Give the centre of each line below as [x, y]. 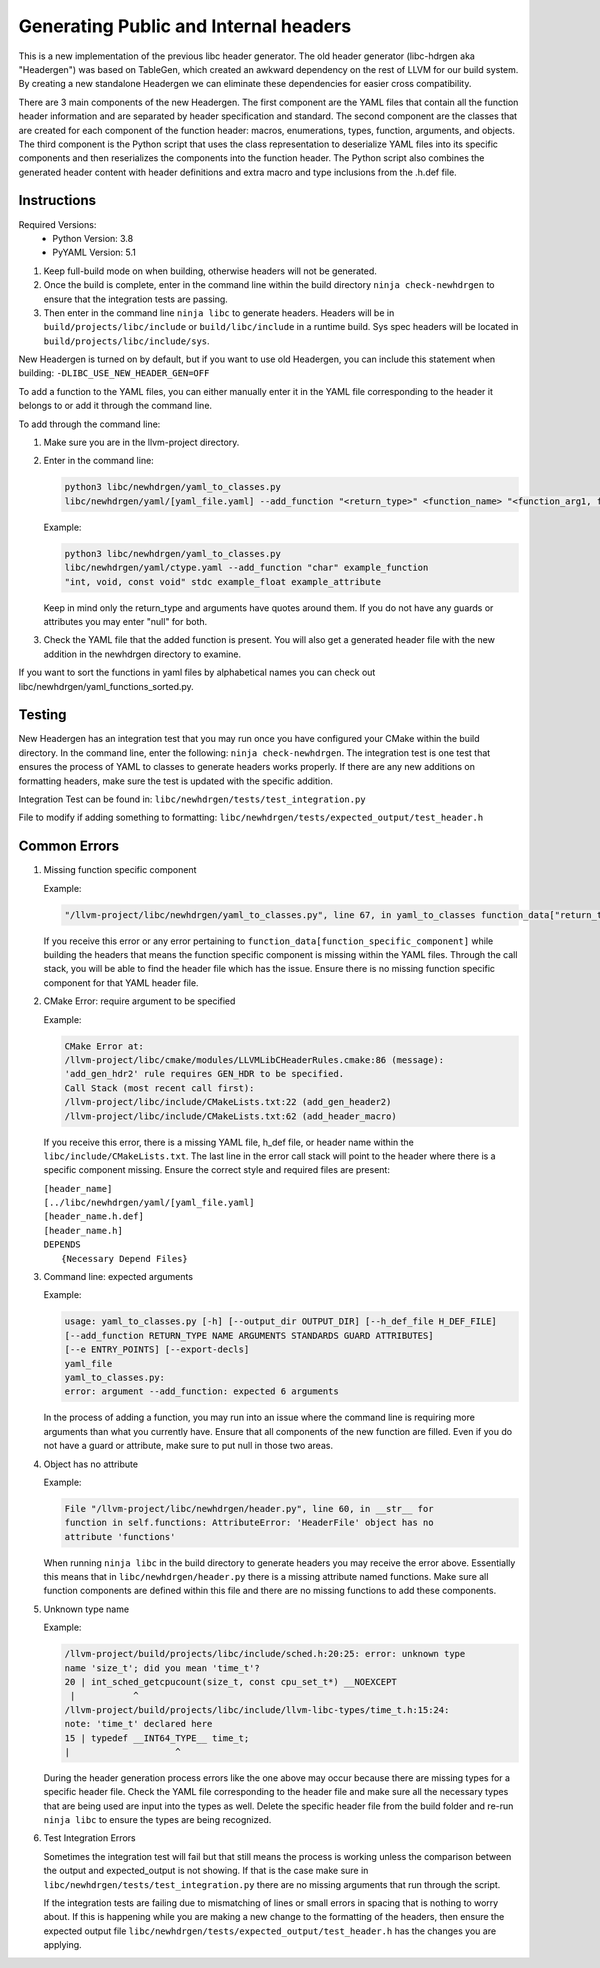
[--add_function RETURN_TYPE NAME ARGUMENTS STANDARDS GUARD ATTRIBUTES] [249, 1335]
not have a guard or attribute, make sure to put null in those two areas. [188, 1446]
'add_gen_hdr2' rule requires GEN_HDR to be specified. [204, 1074]
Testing [42, 715]
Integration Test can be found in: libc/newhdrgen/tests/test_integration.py [192, 799]
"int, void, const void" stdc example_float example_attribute [223, 581]
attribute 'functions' [120, 1536]
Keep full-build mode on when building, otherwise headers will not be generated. [210, 271]
